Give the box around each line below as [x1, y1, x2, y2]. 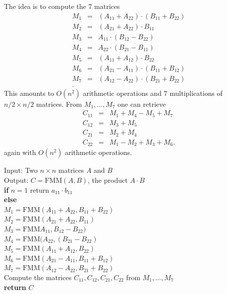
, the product [88, 174, 128, 185]
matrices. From [36, 98, 82, 109]
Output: [4, 174, 29, 185]
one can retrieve [117, 98, 166, 109]
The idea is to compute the [4, 1, 86, 11]
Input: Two [4, 165, 38, 175]
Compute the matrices [4, 272, 72, 282]
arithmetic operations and [83, 87, 162, 98]
